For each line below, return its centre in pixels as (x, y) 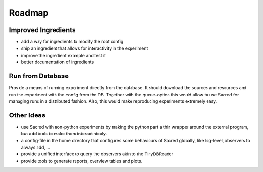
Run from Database (39, 76)
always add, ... (36, 147)
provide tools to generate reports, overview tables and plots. (82, 161)
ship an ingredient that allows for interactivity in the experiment (85, 48)
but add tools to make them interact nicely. (64, 134)
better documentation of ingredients (57, 62)
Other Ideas (27, 115)
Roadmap (29, 13)
